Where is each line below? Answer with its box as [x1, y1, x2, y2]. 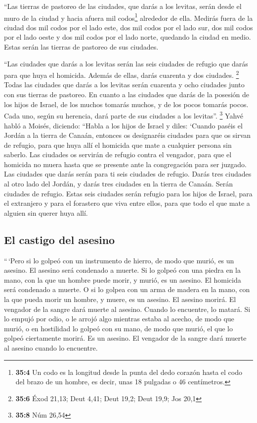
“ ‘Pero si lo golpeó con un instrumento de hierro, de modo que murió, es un [4, 255, 234, 265]
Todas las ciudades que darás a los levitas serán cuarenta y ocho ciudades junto [4, 79, 245, 90]
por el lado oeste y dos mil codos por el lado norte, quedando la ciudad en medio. [4, 32, 251, 42]
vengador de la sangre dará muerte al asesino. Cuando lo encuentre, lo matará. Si [4, 303, 251, 314]
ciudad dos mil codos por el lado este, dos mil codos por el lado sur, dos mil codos [4, 22, 253, 32]
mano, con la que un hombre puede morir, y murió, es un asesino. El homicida [4, 274, 241, 285]
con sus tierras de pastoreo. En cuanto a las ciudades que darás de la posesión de [4, 89, 250, 100]
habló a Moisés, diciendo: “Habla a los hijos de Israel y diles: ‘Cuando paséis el [4, 120, 243, 130]
